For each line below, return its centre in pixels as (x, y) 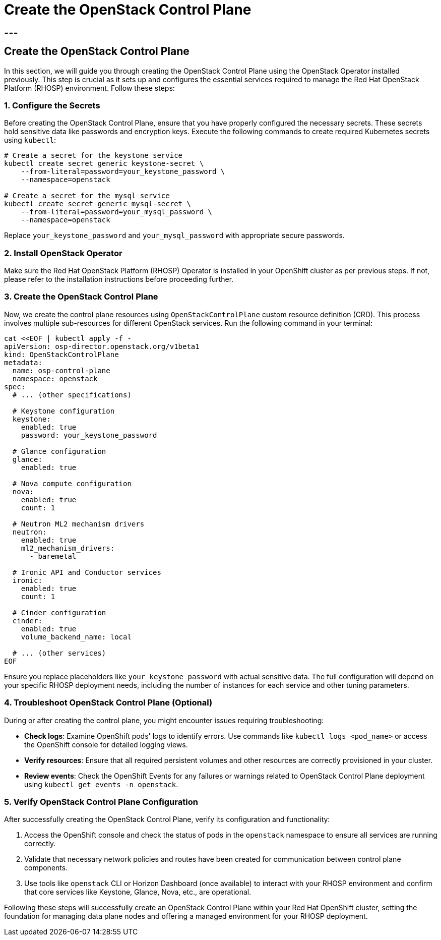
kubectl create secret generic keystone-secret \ (104, 164)
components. (46, 868)
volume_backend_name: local (76, 637)
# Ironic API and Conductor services (87, 572)
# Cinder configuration (59, 612)
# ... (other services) (59, 653)
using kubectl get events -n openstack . (101, 784)
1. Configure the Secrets (52, 105)
